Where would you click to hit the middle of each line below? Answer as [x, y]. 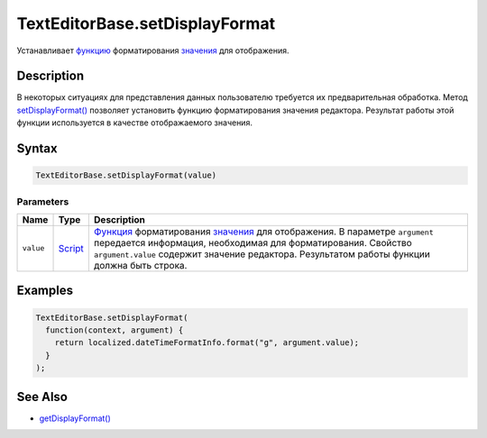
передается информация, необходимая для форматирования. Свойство [253, 242]
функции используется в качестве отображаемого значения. [134, 123]
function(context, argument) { [115, 330]
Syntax [37, 149]
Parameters [43, 201]
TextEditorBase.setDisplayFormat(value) [126, 175]
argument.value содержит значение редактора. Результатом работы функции [262, 254]
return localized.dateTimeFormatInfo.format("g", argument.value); [207, 343]
